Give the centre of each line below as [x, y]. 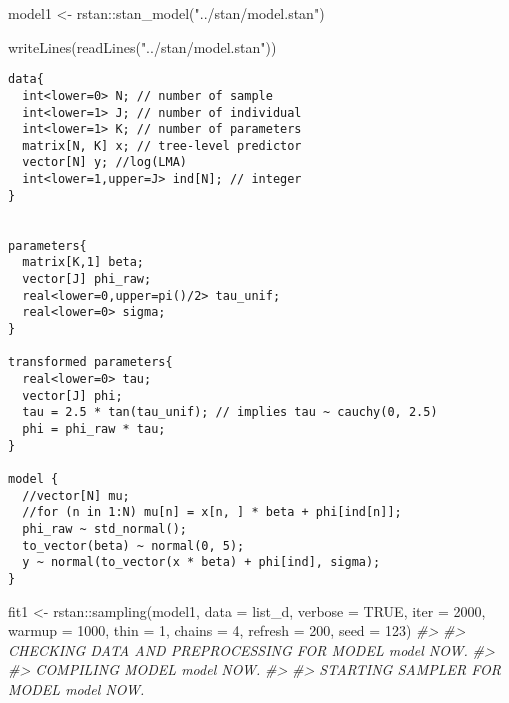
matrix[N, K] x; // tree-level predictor [162, 145]
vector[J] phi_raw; [87, 279]
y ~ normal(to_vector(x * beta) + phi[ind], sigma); [201, 562]
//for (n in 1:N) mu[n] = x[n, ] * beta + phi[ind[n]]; [212, 512]
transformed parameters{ [90, 362]
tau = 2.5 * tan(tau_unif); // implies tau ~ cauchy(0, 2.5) [230, 412]
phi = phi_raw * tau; [94, 428]
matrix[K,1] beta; [83, 262]
